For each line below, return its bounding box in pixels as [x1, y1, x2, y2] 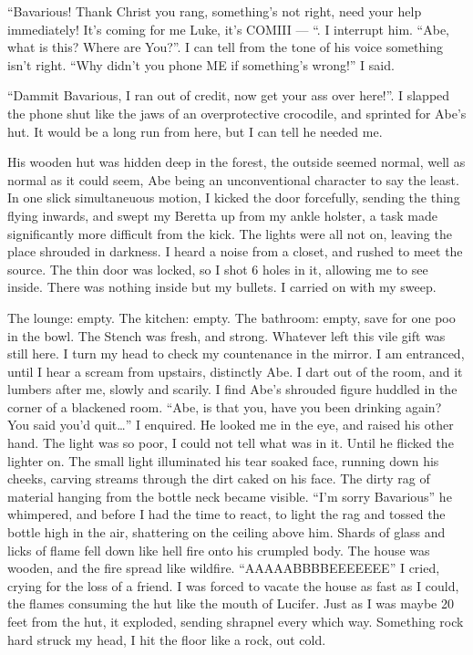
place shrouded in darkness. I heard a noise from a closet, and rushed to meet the [7, 242, 463, 261]
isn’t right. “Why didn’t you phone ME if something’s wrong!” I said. [7, 55, 395, 74]
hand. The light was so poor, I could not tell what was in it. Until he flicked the [7, 433, 454, 452]
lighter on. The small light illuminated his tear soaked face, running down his [7, 451, 439, 470]
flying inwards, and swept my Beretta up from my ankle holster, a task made [7, 205, 437, 224]
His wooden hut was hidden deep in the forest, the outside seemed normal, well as [7, 152, 466, 172]
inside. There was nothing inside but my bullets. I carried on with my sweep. [7, 277, 437, 296]
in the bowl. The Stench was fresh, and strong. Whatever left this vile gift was [7, 326, 446, 345]
